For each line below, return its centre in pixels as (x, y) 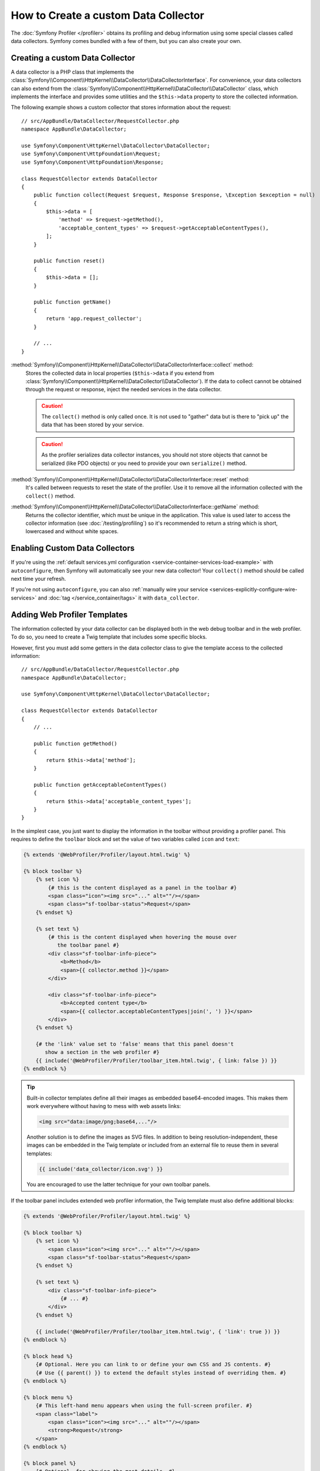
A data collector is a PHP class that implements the (73, 72)
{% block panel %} (50, 1463)
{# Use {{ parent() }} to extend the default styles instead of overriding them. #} (161, 1373)
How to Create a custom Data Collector (108, 15)
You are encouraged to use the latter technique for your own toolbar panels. (119, 1184)
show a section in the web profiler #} (102, 1052)
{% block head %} (48, 1356)
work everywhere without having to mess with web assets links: (104, 1106)
